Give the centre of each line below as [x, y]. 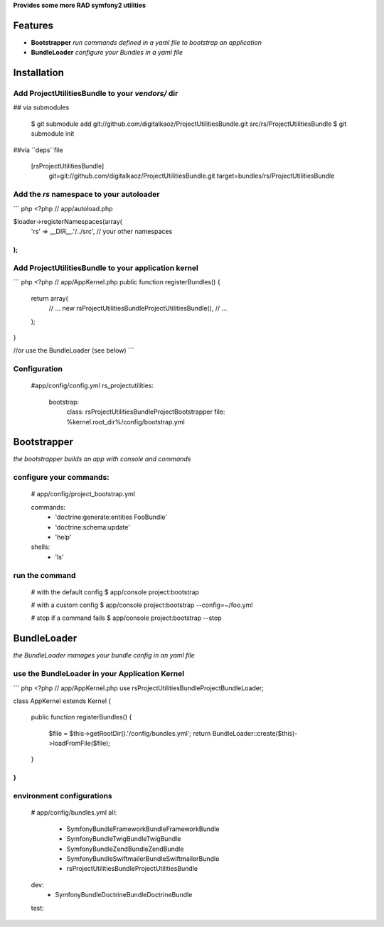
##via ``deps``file [38, 150]
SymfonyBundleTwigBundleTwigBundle [124, 839]
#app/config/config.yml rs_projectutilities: [92, 386]
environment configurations [63, 796]
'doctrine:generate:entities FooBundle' [111, 517]
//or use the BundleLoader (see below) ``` [74, 350]
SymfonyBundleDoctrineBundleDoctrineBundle [124, 895]
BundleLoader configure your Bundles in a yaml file [107, 53]
